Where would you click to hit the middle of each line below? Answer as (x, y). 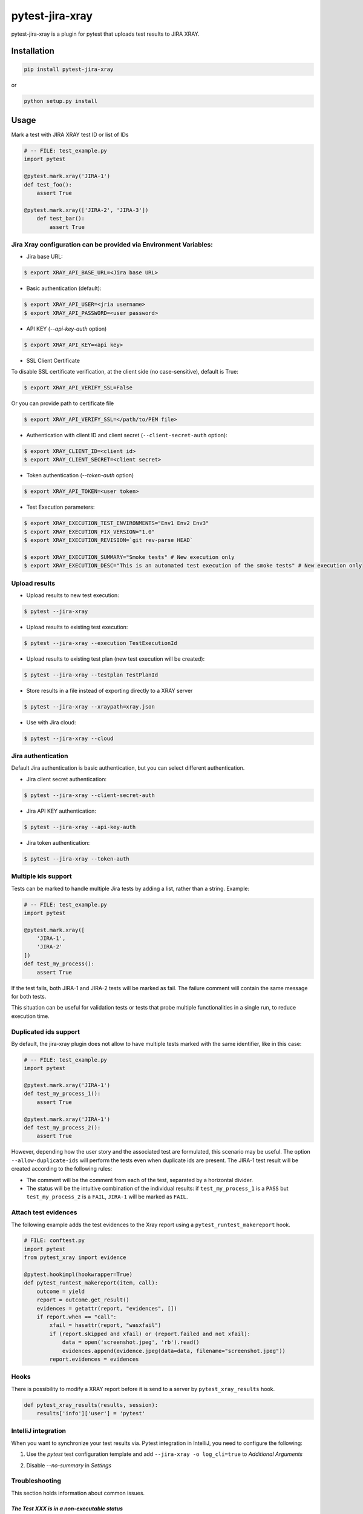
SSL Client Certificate (53, 360)
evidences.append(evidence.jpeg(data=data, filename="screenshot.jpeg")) (174, 1351)
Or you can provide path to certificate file (63, 403)
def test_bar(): (60, 219)
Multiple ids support (41, 876)
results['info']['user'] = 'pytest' (91, 1413)
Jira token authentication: (58, 842)
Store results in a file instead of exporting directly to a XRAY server (110, 690)
